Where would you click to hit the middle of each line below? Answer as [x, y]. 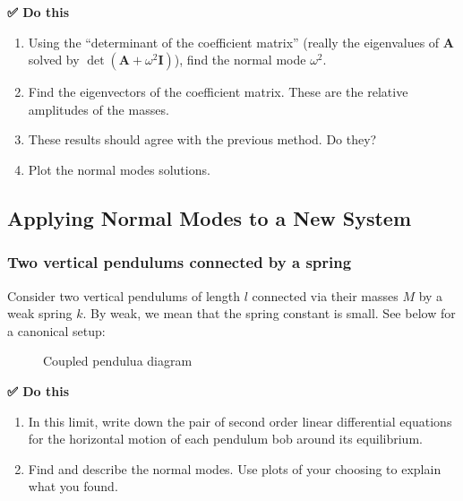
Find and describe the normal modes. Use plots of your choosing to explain [235, 468]
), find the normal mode [240, 60]
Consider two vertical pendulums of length [124, 295]
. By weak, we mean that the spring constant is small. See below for [269, 313]
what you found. [73, 486]
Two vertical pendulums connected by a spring [180, 262]
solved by [54, 60]
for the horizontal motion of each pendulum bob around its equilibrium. [225, 439]
